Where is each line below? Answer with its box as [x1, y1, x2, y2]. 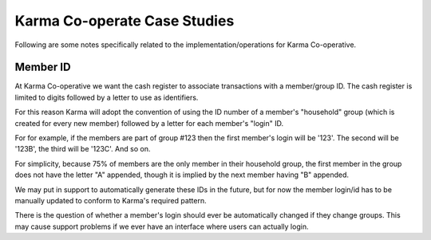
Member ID [14, 61, 71, 74]
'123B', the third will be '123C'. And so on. [14, 144, 151, 154]
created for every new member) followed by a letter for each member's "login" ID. [14, 118, 284, 128]
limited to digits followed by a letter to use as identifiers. [14, 92, 199, 102]
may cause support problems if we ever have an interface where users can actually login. [14, 222, 309, 231]
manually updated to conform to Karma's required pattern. [14, 195, 207, 205]
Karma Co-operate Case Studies [14, 12, 235, 30]
